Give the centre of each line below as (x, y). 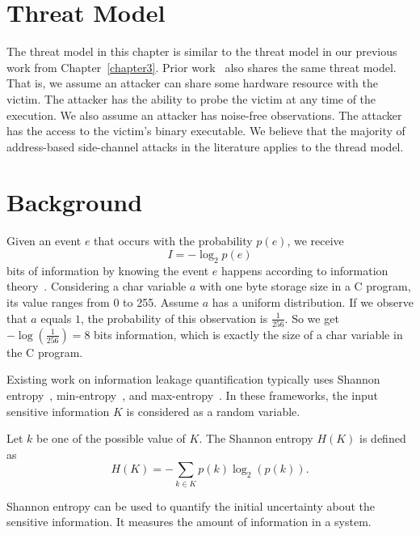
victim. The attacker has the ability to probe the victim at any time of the (191, 98)
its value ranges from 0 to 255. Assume (103, 301)
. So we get (312, 318)
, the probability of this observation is (174, 318)
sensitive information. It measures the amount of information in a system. (189, 522)
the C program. (45, 352)
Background (75, 202)
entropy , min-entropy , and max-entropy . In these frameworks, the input (193, 395)
